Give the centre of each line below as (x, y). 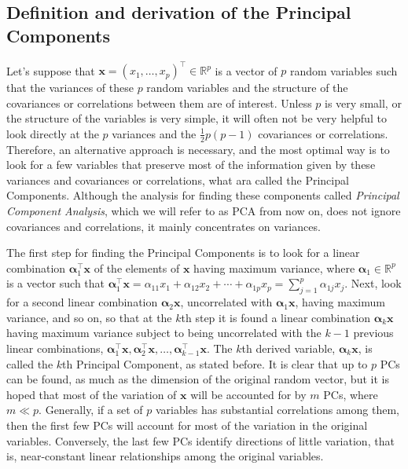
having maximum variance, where (274, 267)
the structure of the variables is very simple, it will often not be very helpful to (197, 118)
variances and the (154, 133)
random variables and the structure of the (247, 88)
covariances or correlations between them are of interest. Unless (159, 103)
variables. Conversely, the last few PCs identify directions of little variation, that (200, 440)
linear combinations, (55, 348)
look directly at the (53, 133)
